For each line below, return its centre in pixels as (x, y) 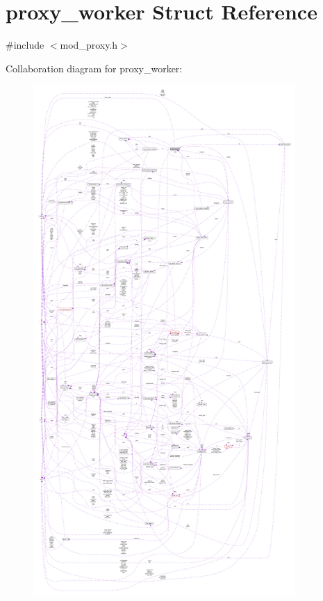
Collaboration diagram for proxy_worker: (94, 68)
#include (25, 45)
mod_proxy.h (89, 45)
